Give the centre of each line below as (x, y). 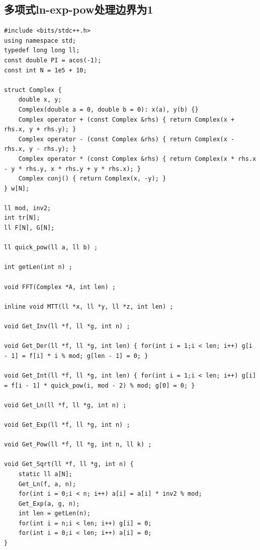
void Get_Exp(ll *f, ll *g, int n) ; (67, 425)
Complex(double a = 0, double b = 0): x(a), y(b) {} (108, 109)
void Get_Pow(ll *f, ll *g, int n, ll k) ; (78, 445)
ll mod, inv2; (28, 208)
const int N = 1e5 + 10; (46, 70)
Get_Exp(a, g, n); (49, 503)
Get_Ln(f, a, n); (47, 484)
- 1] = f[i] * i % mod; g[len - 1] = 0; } (76, 356)
